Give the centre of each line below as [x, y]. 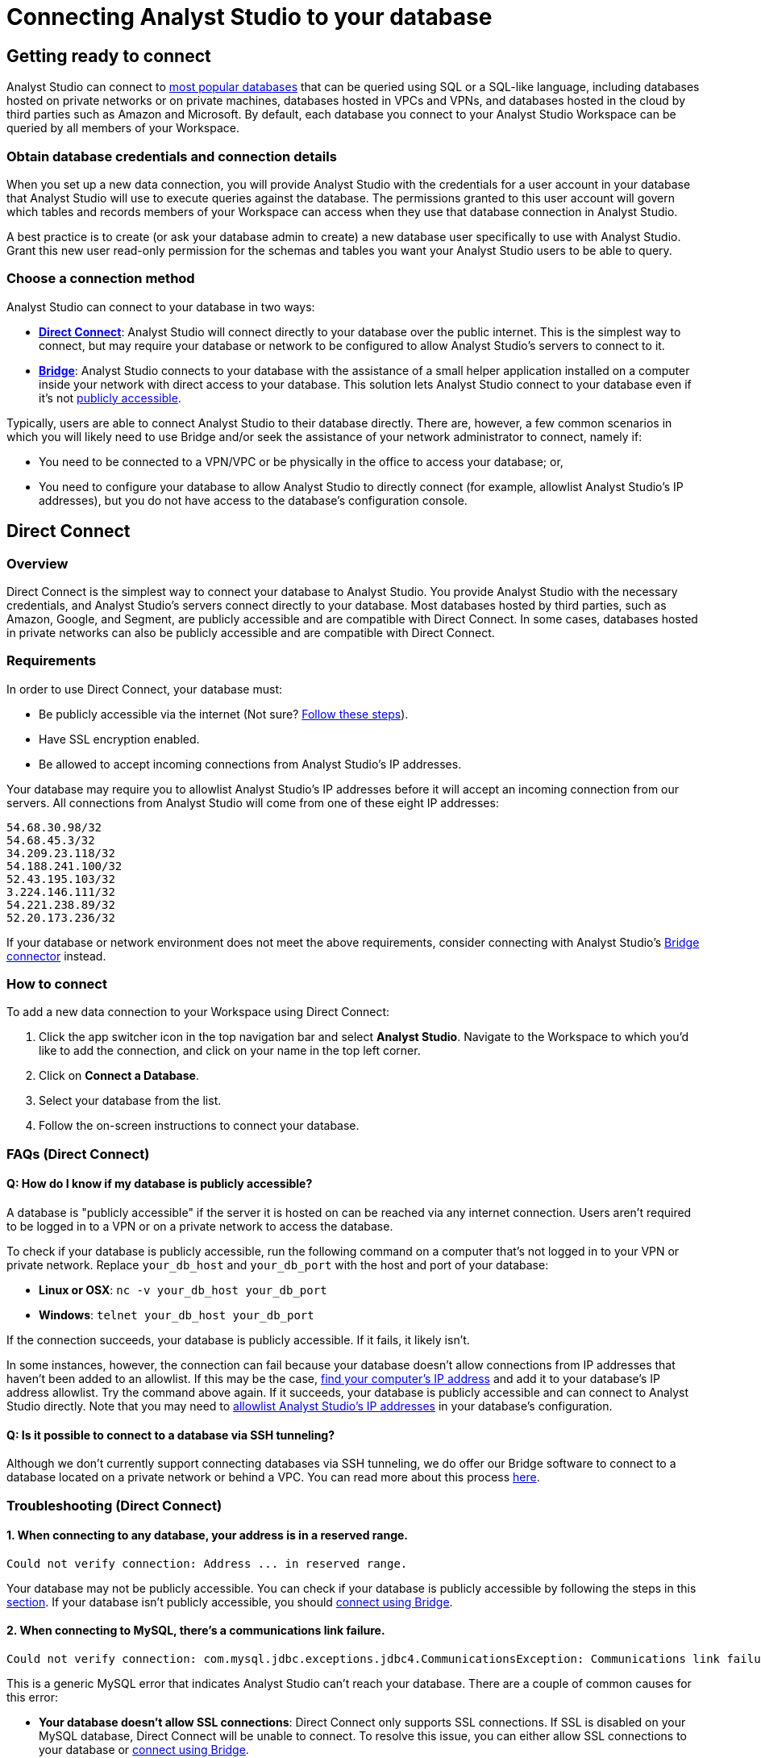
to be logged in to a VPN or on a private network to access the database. [200, 1226]
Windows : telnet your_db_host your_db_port [177, 1314]
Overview [37, 563]
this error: [32, 1698]
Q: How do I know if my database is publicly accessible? [160, 1184]
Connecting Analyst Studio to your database [250, 17]
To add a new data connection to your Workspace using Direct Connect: [198, 1012]
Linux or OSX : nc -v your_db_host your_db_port [183, 1289]
